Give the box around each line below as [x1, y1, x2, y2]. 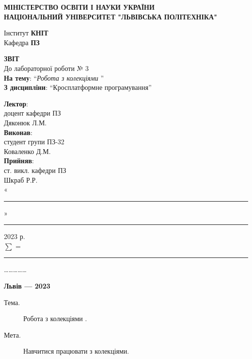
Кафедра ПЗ [4, 37, 40, 47]
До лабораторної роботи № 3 [4, 63, 89, 73]
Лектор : [4, 98, 29, 108]
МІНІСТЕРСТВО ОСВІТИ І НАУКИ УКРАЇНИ [4, 2, 155, 12]
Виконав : [4, 127, 32, 137]
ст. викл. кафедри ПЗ [4, 165, 66, 175]
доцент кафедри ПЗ [4, 108, 61, 118]
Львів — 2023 [4, 281, 50, 291]
